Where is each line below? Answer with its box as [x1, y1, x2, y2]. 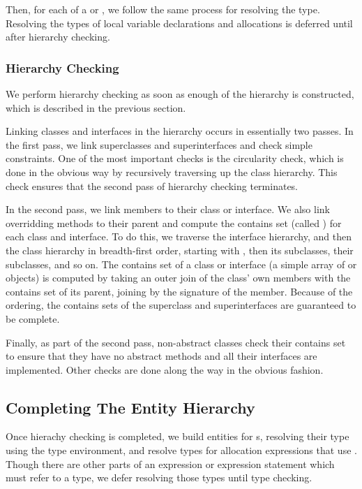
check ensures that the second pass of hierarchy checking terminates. [6, 178, 299, 193]
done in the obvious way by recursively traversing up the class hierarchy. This [6, 164, 338, 179]
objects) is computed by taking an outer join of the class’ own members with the [6, 270, 351, 285]
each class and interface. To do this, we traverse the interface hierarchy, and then [6, 229, 352, 244]
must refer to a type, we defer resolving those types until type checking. [6, 470, 312, 485]
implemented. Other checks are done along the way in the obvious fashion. [6, 362, 324, 377]
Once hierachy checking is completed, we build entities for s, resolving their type [6, 429, 349, 444]
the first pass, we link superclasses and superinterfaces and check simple [6, 137, 312, 152]
